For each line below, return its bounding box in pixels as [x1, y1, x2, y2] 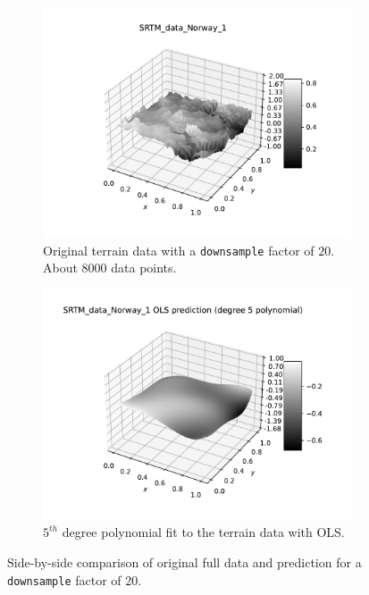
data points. [111, 258, 177, 277]
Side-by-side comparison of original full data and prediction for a [7, 553, 362, 572]
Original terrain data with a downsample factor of [43, 240, 314, 259]
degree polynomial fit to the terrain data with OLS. [62, 523, 345, 541]
